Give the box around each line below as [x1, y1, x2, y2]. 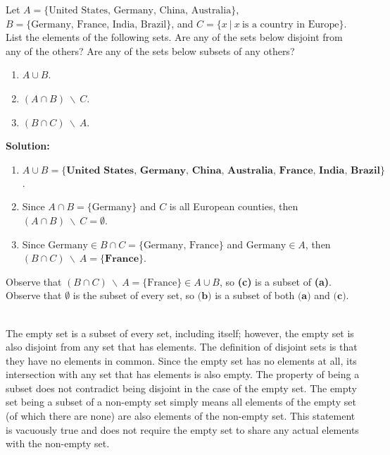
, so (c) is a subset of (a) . [219, 274, 332, 289]
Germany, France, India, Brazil [31, 19, 167, 30]
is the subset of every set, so [73, 288, 195, 303]
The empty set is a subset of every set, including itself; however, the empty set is [6, 325, 354, 340]
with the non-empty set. [6, 436, 110, 451]
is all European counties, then [169, 199, 298, 214]
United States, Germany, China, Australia [49, 6, 232, 16]
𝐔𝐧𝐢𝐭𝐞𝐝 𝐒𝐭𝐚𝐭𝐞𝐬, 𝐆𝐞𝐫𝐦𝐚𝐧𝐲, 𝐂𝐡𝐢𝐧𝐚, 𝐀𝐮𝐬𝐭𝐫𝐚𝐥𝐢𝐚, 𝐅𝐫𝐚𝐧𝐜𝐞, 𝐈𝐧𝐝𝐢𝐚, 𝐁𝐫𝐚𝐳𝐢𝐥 [66, 165, 380, 176]
